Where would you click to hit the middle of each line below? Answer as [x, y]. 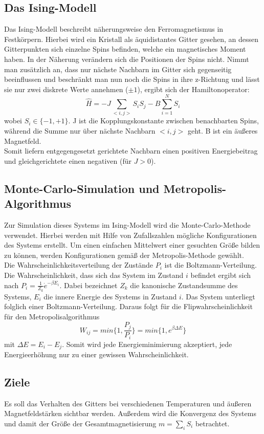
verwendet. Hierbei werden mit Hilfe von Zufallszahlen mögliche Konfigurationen [130, 235]
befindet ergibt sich [221, 275]
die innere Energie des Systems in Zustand [110, 296]
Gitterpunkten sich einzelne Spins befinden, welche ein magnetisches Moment [125, 49]
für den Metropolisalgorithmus [52, 317]
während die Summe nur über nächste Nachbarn [80, 131]
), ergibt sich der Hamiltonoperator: [193, 89]
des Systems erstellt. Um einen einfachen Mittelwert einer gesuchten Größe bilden [132, 245]
